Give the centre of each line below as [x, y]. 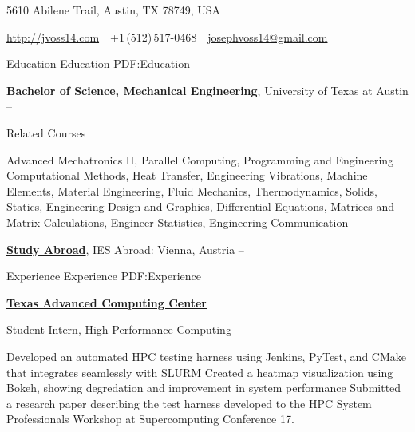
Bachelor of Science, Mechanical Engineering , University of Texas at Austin [207, 90]
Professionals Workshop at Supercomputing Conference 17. [150, 419]
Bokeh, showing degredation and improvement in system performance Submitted [204, 388]
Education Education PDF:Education [98, 63]
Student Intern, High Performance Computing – [124, 329]
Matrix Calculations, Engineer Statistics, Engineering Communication [178, 222]
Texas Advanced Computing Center [107, 302]
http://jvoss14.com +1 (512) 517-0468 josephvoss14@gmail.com [167, 36]
